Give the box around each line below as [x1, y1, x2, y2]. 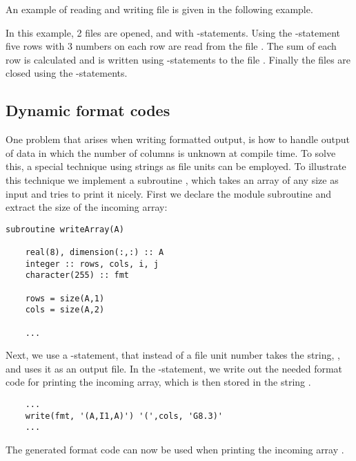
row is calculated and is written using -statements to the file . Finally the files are [6, 52, 351, 66]
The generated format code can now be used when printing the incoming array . [6, 442, 344, 457]
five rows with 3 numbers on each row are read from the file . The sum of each [6, 39, 337, 53]
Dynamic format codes [6, 100, 170, 121]
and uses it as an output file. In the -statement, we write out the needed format [6, 361, 343, 375]
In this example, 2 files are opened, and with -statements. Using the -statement [6, 25, 341, 39]
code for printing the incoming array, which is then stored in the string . [6, 375, 311, 389]
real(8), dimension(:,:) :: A [25, 247, 164, 258]
